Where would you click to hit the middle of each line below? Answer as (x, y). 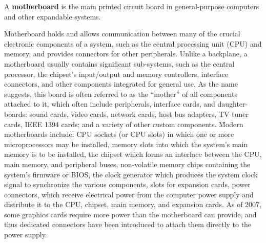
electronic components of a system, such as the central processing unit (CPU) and (133, 43)
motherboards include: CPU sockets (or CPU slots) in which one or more (119, 134)
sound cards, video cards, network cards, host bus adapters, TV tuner (139, 114)
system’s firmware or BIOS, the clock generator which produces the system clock (131, 174)
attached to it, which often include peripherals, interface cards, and (110, 104)
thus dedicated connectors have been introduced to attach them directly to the (128, 224)
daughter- (233, 104)
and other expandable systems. (53, 16)
